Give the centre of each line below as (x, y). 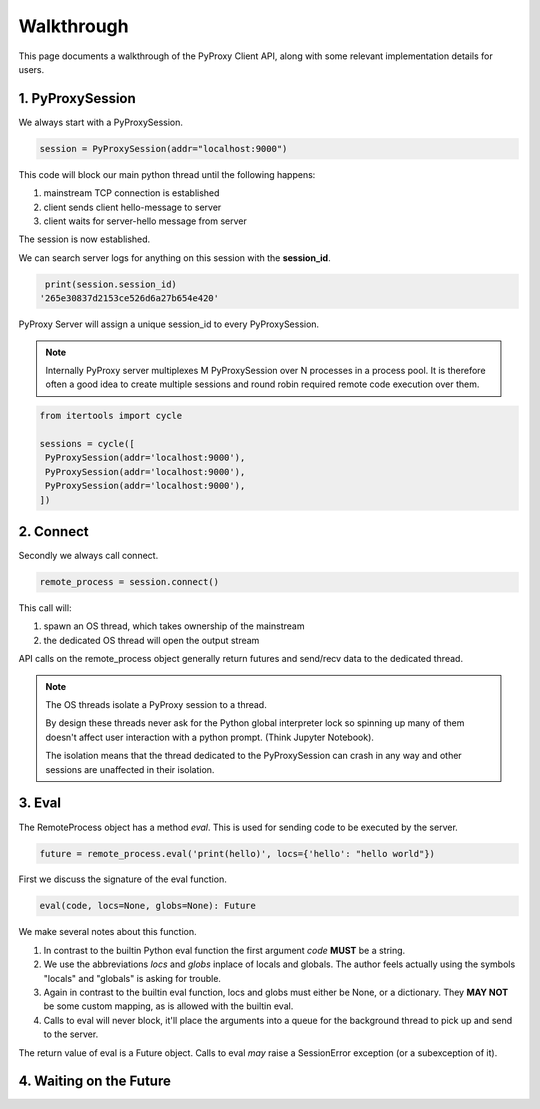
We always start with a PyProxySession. (101, 122)
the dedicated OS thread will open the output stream (151, 640)
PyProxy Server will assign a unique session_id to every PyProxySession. (169, 324)
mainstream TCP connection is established (131, 193)
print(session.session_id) (111, 284)
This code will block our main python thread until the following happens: (167, 174)
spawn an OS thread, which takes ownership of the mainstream (174, 626)
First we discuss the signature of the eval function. (122, 879)
